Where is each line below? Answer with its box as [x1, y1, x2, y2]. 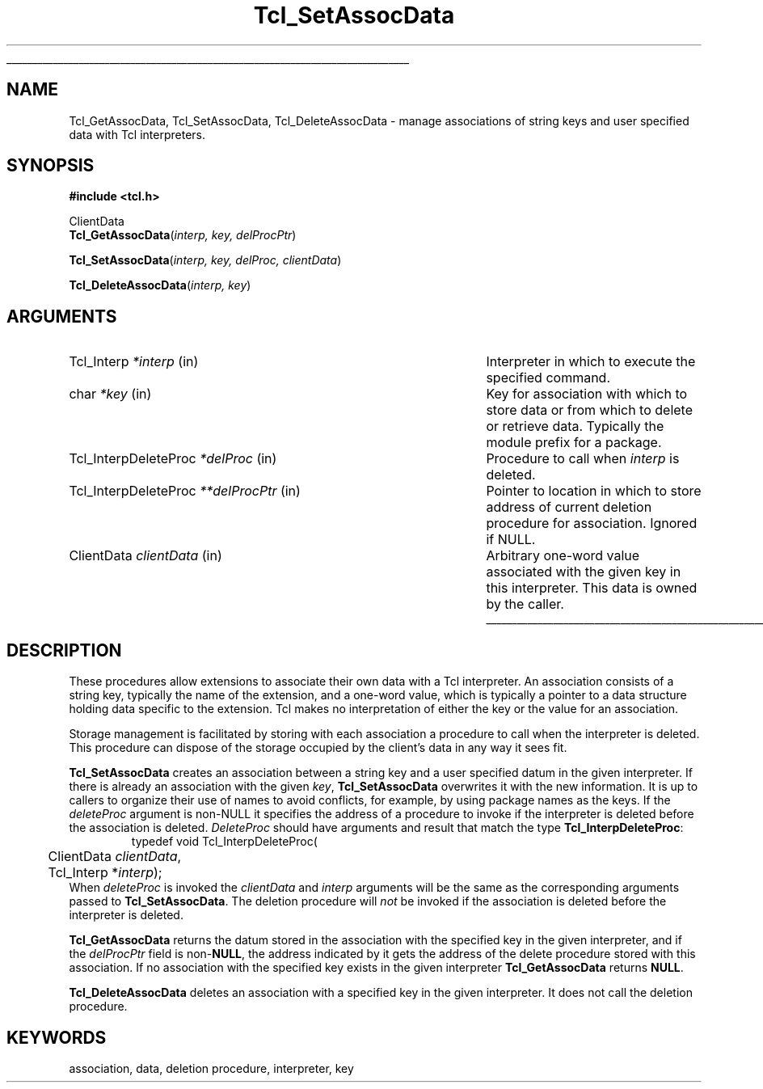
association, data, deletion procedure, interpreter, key [69, 1061, 354, 1075]
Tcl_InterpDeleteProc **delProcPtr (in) [69, 483, 301, 500]
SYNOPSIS [6, 155, 95, 176]
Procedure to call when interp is [486, 450, 680, 467]
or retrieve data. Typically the [486, 418, 664, 435]
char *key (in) [69, 386, 152, 403]
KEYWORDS [6, 1027, 107, 1048]
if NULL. [486, 531, 536, 548]
